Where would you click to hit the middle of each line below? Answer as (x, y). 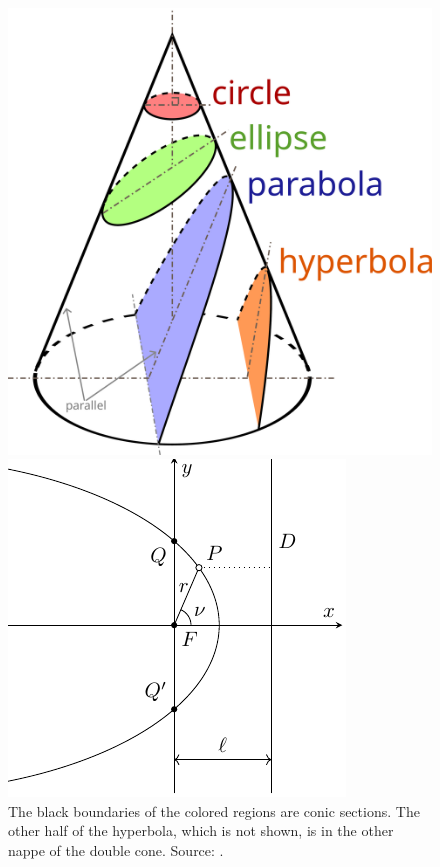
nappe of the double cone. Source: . (116, 850)
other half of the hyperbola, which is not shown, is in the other (201, 830)
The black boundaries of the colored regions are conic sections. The (214, 810)
